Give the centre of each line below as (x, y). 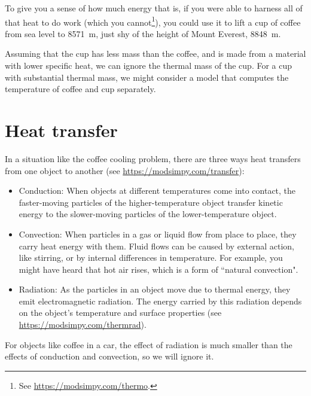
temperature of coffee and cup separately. (80, 89)
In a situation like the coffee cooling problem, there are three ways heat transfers (153, 158)
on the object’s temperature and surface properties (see (120, 313)
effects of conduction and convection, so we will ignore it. (109, 356)
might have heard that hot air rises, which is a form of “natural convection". (158, 269)
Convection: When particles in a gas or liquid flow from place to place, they (158, 234)
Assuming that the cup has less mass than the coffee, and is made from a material (155, 54)
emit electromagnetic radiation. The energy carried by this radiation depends (160, 301)
